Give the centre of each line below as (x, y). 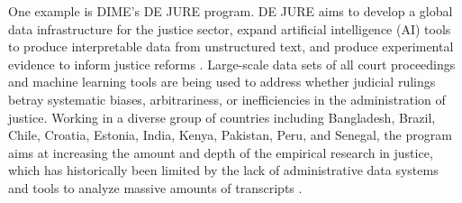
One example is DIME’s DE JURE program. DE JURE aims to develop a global (231, 11)
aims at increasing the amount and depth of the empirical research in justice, (221, 152)
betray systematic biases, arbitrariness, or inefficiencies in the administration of (227, 99)
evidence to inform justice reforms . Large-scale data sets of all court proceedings (232, 64)
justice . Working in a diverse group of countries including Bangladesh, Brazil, (222, 117)
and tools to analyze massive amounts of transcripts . (155, 187)
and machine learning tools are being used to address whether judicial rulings (222, 82)
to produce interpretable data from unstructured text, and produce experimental (231, 46)
